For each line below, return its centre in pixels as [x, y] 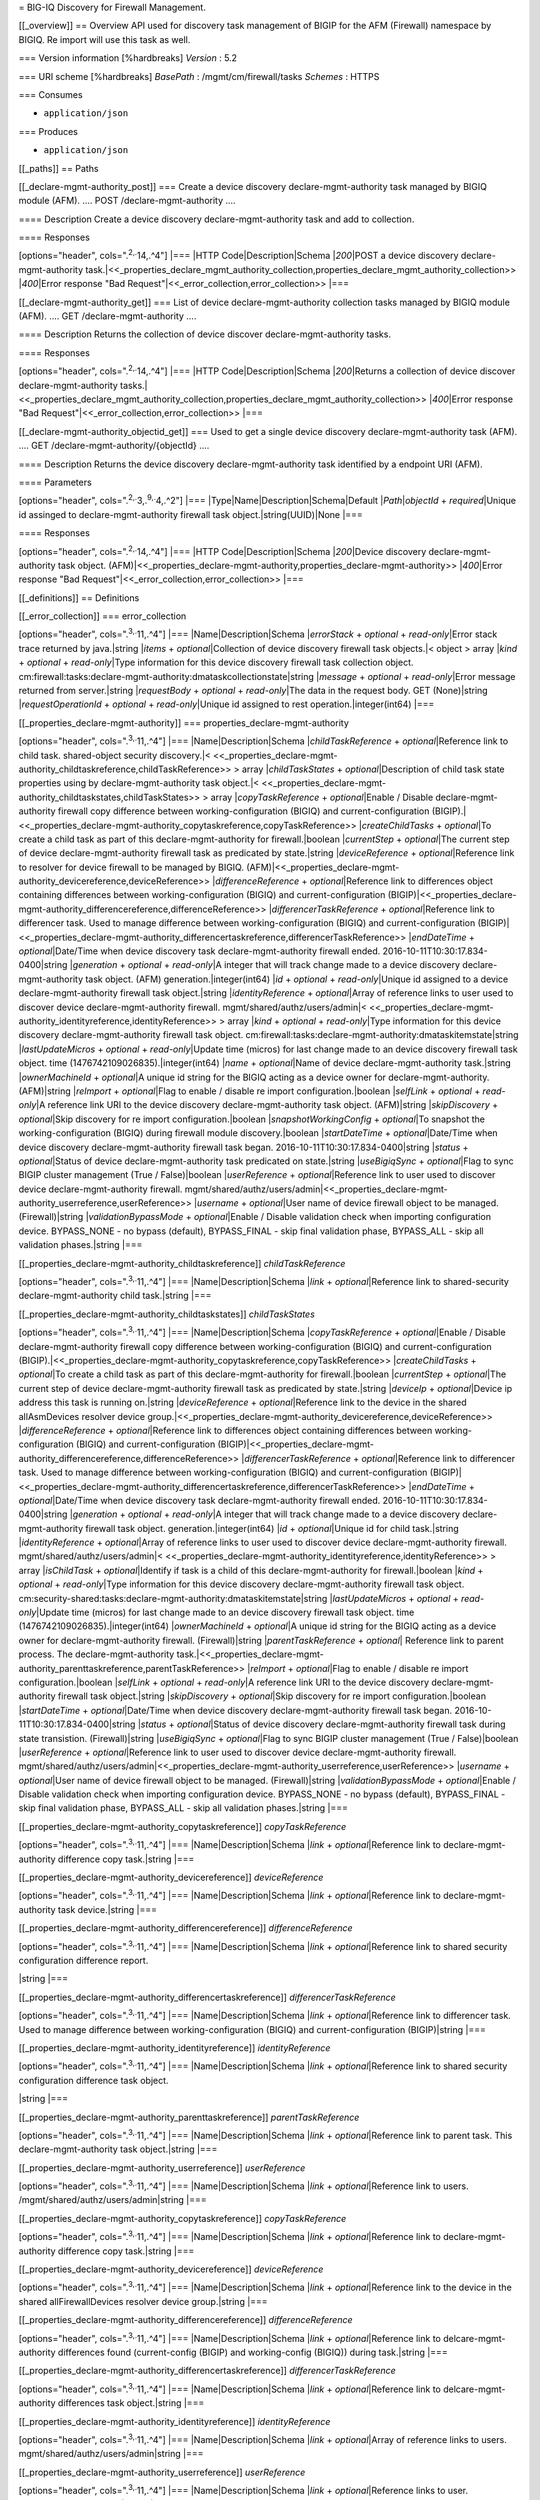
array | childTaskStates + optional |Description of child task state [373, 769]
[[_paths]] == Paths [58, 168]
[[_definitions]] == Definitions [79, 597]
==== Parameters [55, 482]
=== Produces [48, 131]
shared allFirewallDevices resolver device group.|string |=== [143, 2301]
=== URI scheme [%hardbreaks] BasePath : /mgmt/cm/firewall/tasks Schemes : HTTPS [199, 76]
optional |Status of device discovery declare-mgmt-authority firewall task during [341, 1724]
